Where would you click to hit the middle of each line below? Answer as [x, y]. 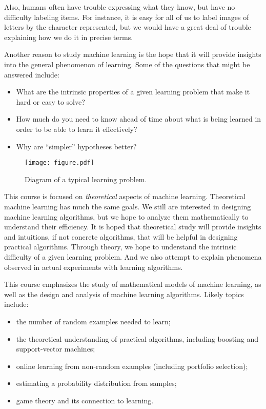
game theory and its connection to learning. [85, 400]
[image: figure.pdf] [60, 163]
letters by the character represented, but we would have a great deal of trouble [128, 27]
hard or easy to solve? [50, 101]
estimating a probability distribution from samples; [96, 383]
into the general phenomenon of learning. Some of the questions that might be [127, 64]
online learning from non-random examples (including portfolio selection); [132, 366]
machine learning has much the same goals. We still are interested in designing [128, 206]
